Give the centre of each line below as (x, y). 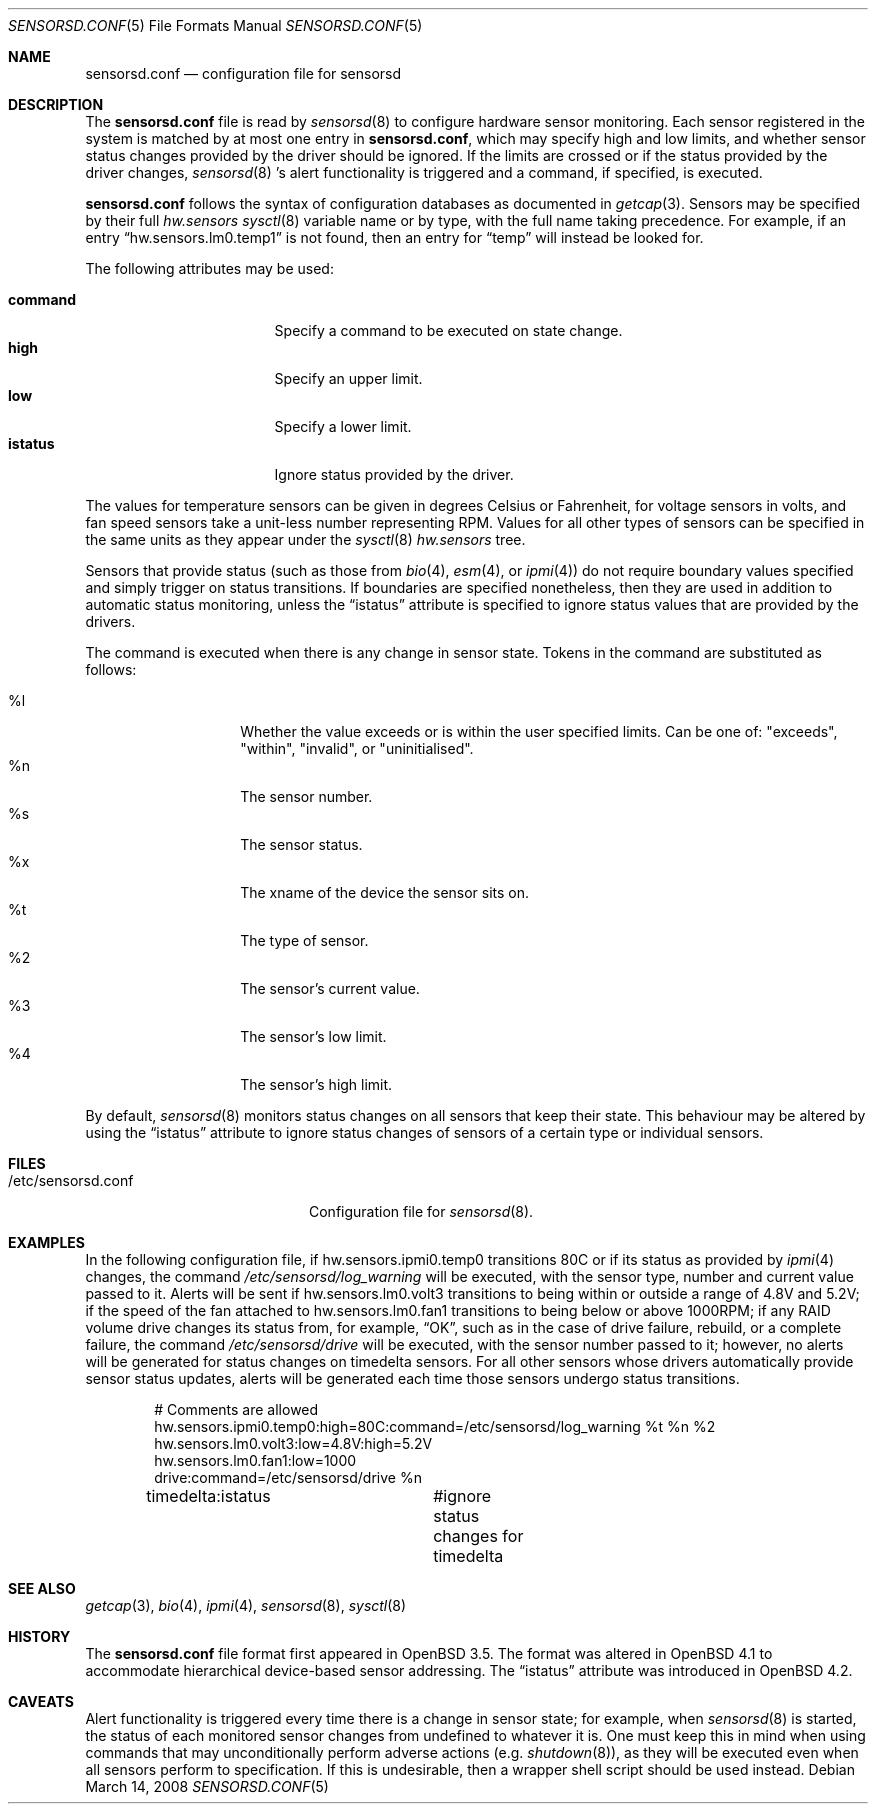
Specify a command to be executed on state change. (448, 330)
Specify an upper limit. (348, 378)
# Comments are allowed (236, 1409)
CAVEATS (41, 1701)
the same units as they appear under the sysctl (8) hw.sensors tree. (305, 539)
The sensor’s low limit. (313, 1036)
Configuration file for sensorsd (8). (421, 1211)
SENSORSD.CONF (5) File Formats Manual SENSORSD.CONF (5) (215, 25)
